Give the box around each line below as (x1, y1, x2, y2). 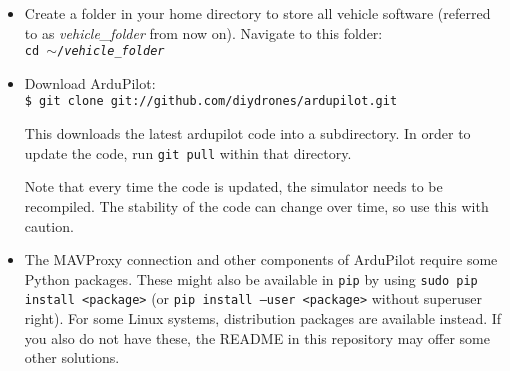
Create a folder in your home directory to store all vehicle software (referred (24, 3, 491, 23)
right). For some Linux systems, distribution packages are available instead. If (24, 308, 502, 329)
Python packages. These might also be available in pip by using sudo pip (24, 268, 478, 289)
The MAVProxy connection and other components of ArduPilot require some (24, 249, 498, 270)
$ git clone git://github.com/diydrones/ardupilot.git (24, 94, 398, 109)
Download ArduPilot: (24, 72, 156, 93)
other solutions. (24, 347, 120, 368)
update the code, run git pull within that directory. (24, 142, 352, 163)
